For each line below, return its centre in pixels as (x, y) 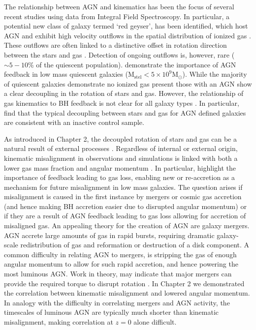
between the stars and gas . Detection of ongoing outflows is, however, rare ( (119, 54)
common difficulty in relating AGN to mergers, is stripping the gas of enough (120, 254)
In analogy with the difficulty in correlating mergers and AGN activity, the (117, 302)
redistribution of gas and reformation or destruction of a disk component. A (135, 245)
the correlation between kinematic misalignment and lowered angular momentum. (127, 293)
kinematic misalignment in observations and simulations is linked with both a (121, 158)
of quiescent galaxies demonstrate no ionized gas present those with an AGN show (128, 83)
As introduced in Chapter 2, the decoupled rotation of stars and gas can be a (120, 138)
